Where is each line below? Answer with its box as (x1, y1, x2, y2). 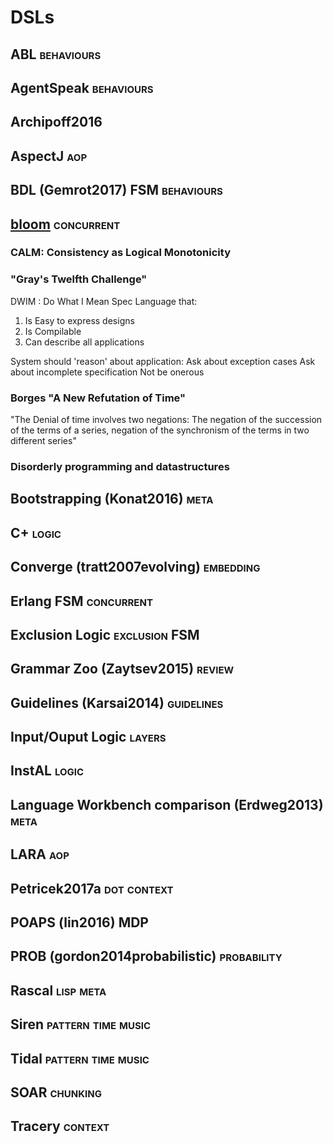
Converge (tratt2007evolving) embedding (10, 559, 261, 576)
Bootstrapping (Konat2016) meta (10, 491, 214, 508)
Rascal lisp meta (10, 982, 107, 999)
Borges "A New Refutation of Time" (10, 391, 187, 405)
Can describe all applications (24, 336, 145, 348)
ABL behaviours (10, 46, 102, 63)
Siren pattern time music (10, 1016, 152, 1033)
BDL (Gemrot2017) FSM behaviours (10, 182, 223, 199)
